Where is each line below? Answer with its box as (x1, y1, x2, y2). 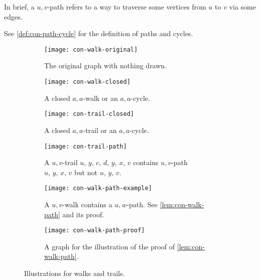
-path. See (126, 199, 158, 210)
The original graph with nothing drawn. (44, 60, 167, 71)
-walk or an (83, 92, 118, 103)
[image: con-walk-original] (44, 46, 138, 53)
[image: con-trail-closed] (44, 110, 134, 118)
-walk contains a (62, 199, 112, 210)
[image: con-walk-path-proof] (44, 227, 145, 234)
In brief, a (4, 2, 35, 12)
